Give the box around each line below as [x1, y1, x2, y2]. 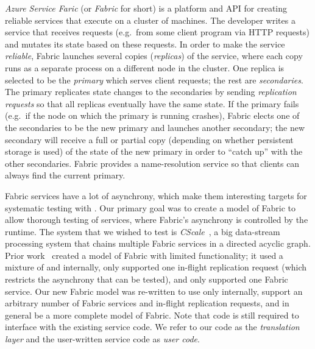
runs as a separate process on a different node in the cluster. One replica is [5, 61, 285, 74]
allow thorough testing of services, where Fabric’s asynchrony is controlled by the [5, 213, 308, 226]
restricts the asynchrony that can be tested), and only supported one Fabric [5, 273, 288, 286]
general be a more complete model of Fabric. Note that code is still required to [5, 308, 299, 321]
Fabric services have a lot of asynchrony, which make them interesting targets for [5, 189, 307, 202]
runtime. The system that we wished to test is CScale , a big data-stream [5, 225, 280, 238]
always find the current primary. [5, 169, 126, 182]
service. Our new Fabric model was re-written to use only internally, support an [5, 284, 303, 297]
